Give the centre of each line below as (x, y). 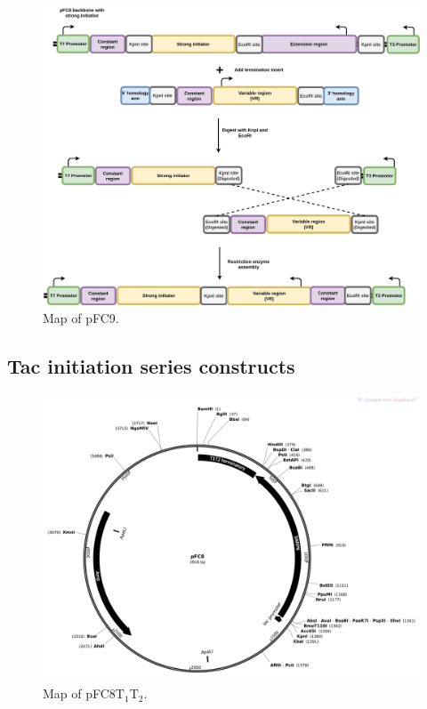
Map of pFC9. (81, 317)
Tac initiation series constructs (151, 365)
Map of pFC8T (84, 693)
